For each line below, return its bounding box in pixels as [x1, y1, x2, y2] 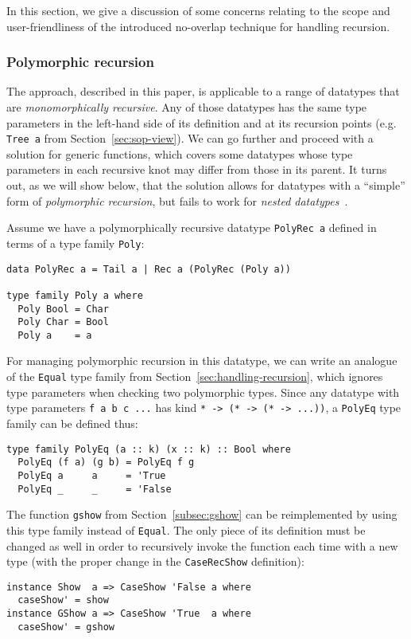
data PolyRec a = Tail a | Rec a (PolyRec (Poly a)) [6, 263, 291, 275]
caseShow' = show [17, 594, 109, 606]
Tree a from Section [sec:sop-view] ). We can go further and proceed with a [6, 130, 374, 147]
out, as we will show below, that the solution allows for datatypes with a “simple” [6, 177, 405, 194]
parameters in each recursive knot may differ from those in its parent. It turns [6, 161, 387, 178]
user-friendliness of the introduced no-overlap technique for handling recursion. [6, 18, 390, 34]
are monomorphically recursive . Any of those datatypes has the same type [6, 99, 367, 115]
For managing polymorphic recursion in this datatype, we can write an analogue [6, 352, 397, 369]
